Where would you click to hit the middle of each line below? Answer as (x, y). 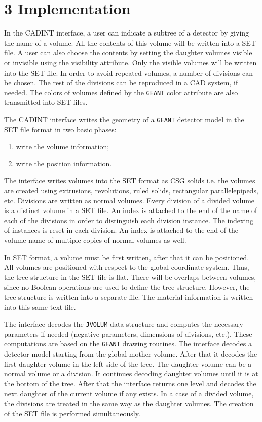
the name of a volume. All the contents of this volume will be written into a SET (130, 42)
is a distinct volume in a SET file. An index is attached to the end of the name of (131, 210)
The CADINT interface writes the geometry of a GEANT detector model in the (124, 119)
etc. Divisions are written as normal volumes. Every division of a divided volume (129, 200)
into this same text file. (40, 307)
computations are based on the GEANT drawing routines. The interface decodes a (128, 344)
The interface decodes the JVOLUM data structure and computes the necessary (124, 324)
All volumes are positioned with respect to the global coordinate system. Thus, (127, 267)
